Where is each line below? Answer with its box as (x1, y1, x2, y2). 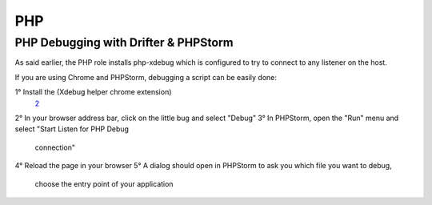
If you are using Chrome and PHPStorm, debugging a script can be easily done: (14, 72, 278, 82)
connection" (34, 143, 76, 152)
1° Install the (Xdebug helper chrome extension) (14, 87, 172, 97)
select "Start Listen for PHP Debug (14, 124, 130, 134)
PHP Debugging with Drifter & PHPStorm (14, 35, 234, 50)
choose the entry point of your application (34, 179, 174, 188)
